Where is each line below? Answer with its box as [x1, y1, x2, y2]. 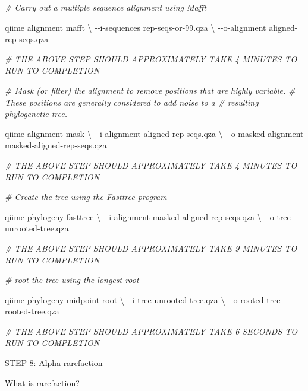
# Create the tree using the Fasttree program [5, 190, 167, 203]
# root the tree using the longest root [5, 274, 139, 286]
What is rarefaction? [5, 376, 80, 389]
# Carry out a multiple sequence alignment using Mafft [5, 1, 206, 13]
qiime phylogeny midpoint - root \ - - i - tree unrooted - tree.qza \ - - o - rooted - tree [5, 293, 281, 306]
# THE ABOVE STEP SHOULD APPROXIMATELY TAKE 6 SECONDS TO [5, 325, 298, 337]
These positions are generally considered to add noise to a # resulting [5, 96, 259, 108]
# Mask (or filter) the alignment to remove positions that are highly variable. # [5, 84, 296, 96]
